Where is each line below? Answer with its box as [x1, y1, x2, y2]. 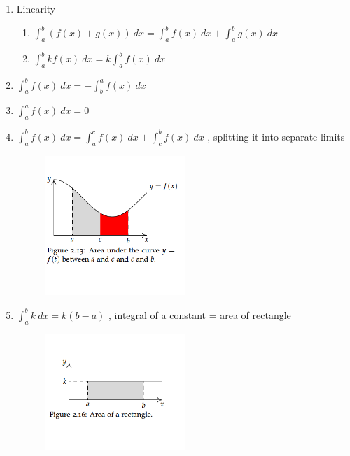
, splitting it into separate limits [207, 129, 345, 143]
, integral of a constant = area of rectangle [108, 307, 291, 322]
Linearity [16, 1, 56, 15]
